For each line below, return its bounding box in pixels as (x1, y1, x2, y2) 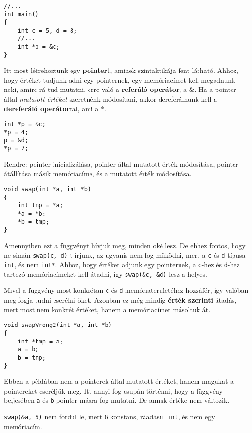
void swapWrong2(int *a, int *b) (4, 322, 112, 329)
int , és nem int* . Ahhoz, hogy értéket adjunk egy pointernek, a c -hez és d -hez (4, 259, 240, 270)
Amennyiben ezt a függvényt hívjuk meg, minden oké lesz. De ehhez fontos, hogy (4, 240, 246, 250)
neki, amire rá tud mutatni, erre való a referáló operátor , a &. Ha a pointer (4, 84, 236, 94)
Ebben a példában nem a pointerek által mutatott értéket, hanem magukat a (4, 376, 234, 386)
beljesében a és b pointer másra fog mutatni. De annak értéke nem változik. (4, 395, 230, 405)
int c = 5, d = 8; (18, 27, 77, 34)
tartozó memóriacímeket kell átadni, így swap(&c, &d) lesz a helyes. (4, 269, 207, 279)
